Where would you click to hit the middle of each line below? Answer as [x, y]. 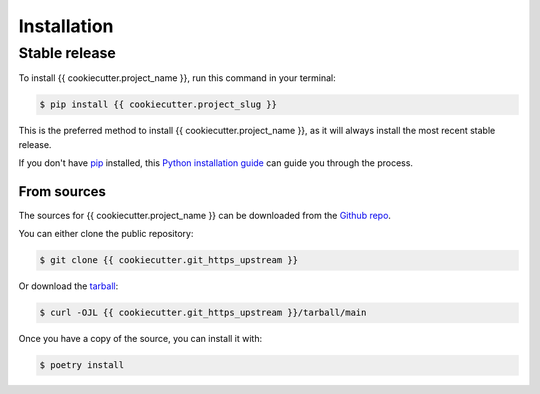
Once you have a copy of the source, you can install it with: [140, 339]
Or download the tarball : [68, 286]
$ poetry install [82, 365]
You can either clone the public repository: [106, 234]
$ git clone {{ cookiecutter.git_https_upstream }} [169, 260]
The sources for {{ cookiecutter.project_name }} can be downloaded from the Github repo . [205, 216]
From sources [62, 191]
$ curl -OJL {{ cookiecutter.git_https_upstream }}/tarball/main [203, 313]
